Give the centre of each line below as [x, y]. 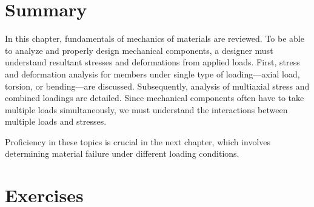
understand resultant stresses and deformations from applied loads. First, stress [152, 62]
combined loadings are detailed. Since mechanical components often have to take [155, 98]
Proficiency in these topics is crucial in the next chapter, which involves [138, 141]
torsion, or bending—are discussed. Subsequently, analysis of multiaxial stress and [157, 86]
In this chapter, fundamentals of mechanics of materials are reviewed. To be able [155, 38]
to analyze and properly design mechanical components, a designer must [139, 50]
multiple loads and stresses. [56, 121]
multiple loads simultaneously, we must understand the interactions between [146, 109]
